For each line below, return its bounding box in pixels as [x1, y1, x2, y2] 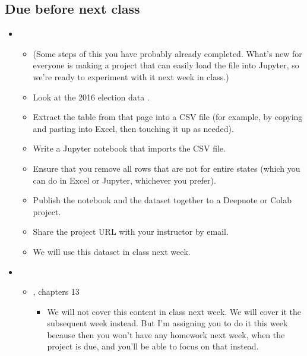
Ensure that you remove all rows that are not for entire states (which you [33, 162, 300, 174]
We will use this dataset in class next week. [33, 245, 191, 257]
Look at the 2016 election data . [33, 90, 150, 103]
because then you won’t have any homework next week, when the [47, 328, 285, 341]
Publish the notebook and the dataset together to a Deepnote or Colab [33, 194, 292, 206]
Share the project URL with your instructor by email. [33, 225, 229, 238]
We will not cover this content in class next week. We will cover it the [47, 305, 302, 317]
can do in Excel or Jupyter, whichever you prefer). [33, 174, 216, 186]
